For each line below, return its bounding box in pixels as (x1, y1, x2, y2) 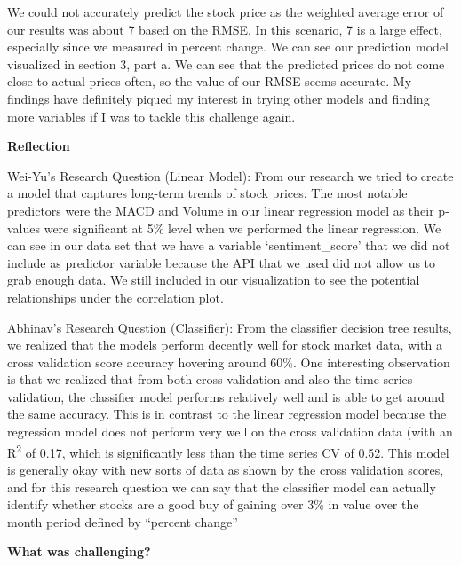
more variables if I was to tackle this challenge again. (7, 106, 296, 125)
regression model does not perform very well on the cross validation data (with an (7, 422, 453, 441)
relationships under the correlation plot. (7, 287, 224, 306)
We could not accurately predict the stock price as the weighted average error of (7, 3, 444, 20)
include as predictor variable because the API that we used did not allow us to (7, 253, 436, 271)
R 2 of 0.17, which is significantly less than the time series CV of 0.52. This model (7, 440, 449, 461)
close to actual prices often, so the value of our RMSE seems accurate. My (7, 72, 412, 90)
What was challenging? (7, 542, 151, 561)
